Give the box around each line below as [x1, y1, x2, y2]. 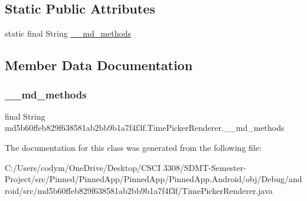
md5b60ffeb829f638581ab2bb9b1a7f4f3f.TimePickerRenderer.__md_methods [5, 121, 285, 134]
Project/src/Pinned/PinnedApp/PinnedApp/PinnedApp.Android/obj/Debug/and [5, 173, 302, 185]
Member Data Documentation [5, 56, 193, 74]
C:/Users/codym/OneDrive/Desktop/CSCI [5, 161, 161, 173]
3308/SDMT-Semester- [163, 161, 246, 173]
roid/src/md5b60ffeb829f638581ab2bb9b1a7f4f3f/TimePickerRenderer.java [5, 184, 273, 196]
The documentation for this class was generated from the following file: [5, 141, 262, 153]
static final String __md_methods [5, 27, 132, 39]
